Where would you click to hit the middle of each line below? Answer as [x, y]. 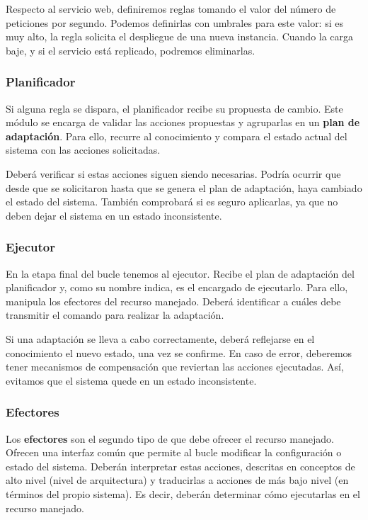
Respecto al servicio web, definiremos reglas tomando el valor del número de [171, 9]
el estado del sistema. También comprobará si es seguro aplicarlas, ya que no [172, 202]
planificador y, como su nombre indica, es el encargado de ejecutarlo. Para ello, [177, 287]
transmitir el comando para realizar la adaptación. [115, 315]
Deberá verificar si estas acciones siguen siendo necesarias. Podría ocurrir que [173, 173]
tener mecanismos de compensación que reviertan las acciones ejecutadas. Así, [175, 367]
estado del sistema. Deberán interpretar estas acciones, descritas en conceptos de [180, 466]
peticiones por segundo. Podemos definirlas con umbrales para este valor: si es [174, 22]
